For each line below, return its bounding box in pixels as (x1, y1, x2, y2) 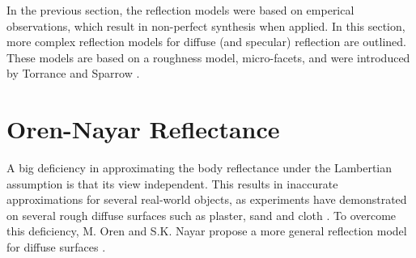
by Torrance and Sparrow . (6, 65, 140, 82)
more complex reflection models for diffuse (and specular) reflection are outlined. (6, 33, 406, 50)
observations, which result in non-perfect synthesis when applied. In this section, (6, 17, 405, 34)
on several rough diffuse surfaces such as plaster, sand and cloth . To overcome (6, 206, 397, 223)
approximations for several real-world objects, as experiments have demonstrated (6, 191, 407, 208)
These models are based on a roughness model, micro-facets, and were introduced (6, 49, 410, 66)
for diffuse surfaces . (6, 239, 106, 256)
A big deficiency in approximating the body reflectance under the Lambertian (6, 159, 392, 176)
